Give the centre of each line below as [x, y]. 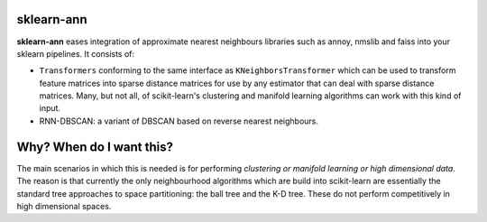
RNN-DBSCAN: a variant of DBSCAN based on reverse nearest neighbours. [179, 121]
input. [50, 108]
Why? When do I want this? [95, 147]
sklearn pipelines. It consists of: [76, 53]
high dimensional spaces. [64, 206]
